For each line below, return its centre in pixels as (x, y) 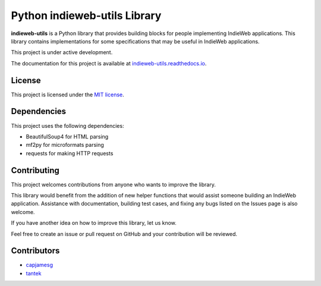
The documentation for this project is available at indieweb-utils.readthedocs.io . (109, 63)
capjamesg (40, 265)
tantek (34, 273)
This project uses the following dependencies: (67, 125)
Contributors (35, 251)
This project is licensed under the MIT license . (67, 95)
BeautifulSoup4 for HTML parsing (67, 136)
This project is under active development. (62, 52)
